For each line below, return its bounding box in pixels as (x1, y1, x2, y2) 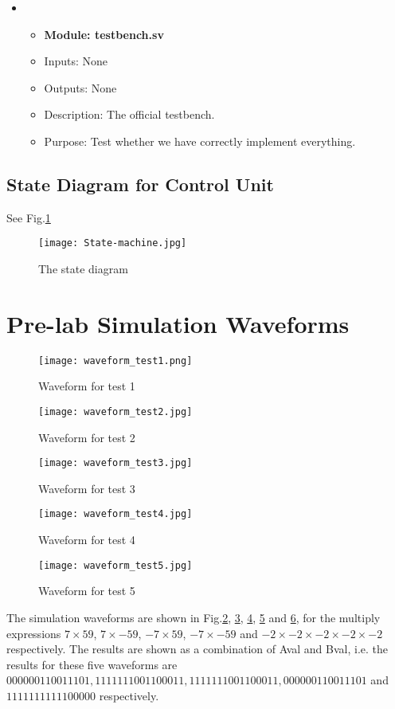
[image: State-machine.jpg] (38, 237, 187, 249)
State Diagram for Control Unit (6, 171, 274, 196)
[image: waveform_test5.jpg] (38, 559, 193, 571)
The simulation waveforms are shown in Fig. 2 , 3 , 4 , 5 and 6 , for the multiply (6, 609, 381, 625)
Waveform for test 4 (38, 531, 135, 548)
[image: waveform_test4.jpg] (38, 508, 193, 520)
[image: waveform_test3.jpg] (38, 457, 193, 469)
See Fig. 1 (6, 209, 51, 225)
